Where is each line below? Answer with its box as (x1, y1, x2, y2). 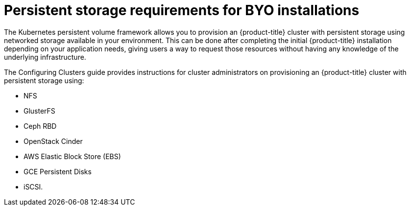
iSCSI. (24, 182, 43, 191)
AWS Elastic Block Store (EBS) (24, 152, 121, 161)
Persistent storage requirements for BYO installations (4, 2, 360, 19)
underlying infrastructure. (4, 52, 86, 61)
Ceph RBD (24, 121, 57, 130)
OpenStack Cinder (24, 137, 83, 145)
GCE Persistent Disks (24, 167, 92, 176)
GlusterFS (24, 106, 55, 115)
